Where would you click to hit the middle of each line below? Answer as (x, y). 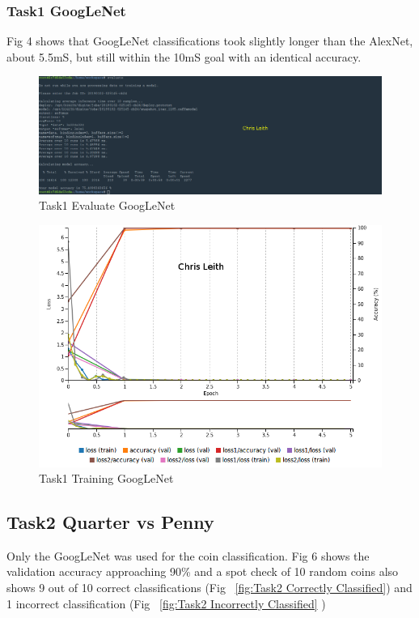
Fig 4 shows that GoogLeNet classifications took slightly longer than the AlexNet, (210, 41)
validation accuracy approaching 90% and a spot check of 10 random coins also (203, 571)
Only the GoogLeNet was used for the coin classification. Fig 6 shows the (188, 555)
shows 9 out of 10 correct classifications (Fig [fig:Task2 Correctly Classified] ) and (209, 588)
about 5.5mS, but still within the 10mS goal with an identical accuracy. (184, 56)
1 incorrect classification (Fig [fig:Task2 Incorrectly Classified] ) (166, 603)
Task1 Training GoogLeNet (106, 478)
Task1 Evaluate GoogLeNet (107, 205)
